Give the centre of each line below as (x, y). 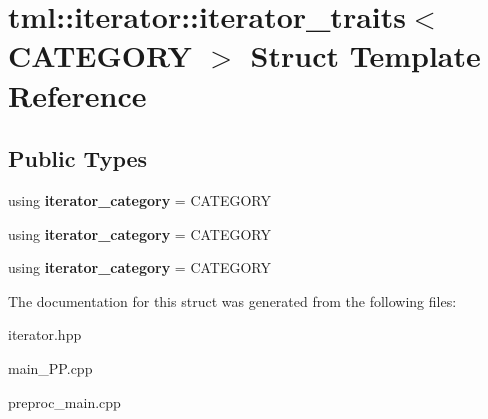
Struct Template (365, 55)
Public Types (78, 158)
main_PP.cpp (50, 367)
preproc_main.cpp (64, 401)
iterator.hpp (45, 334)
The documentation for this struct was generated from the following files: (232, 300)
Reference (77, 94)
